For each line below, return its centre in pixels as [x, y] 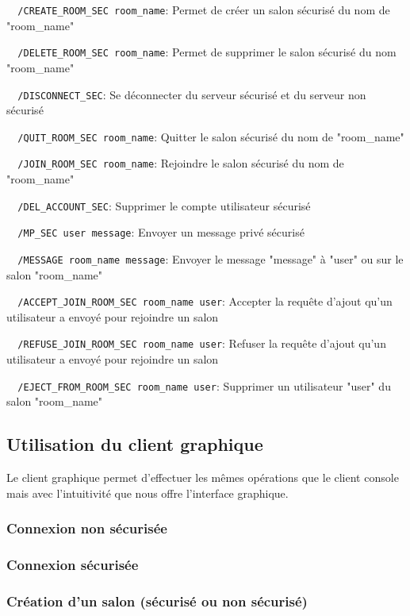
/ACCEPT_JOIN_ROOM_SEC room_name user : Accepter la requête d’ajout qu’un [205, 301]
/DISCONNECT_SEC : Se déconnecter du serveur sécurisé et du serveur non [192, 94]
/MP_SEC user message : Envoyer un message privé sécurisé [161, 232]
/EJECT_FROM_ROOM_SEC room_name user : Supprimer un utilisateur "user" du [204, 385]
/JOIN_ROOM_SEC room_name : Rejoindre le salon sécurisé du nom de [181, 163]
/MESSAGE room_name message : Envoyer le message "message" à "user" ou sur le [211, 258]
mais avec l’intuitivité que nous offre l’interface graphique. [148, 493]
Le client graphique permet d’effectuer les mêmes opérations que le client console [203, 477]
